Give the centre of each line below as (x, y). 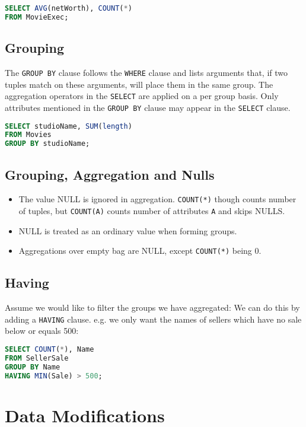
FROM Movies (28, 135)
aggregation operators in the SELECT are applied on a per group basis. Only (142, 96)
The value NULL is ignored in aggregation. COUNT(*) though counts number (157, 199)
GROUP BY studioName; (47, 144)
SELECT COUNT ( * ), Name (50, 349)
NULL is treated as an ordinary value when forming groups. (128, 230)
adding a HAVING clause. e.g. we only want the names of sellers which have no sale (153, 319)
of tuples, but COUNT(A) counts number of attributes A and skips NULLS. (152, 211)
